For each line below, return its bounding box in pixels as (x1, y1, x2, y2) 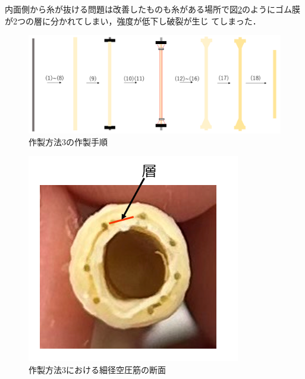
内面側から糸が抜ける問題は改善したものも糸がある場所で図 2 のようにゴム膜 (5, 3, 300, 15)
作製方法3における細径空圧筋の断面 (29, 363, 166, 375)
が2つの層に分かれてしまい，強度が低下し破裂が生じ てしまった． (5, 14, 261, 27)
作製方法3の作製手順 (29, 135, 108, 148)
